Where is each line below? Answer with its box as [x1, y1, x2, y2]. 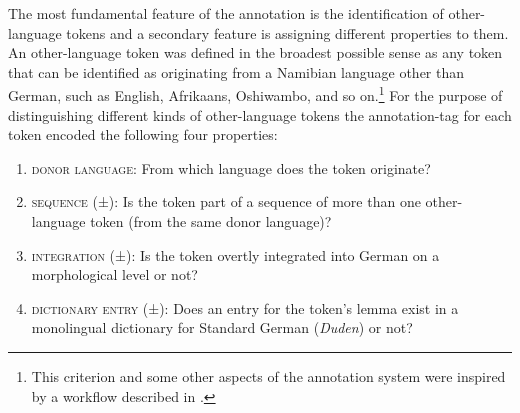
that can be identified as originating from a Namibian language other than [8, 61, 465, 82]
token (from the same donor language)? [90, 211, 332, 231]
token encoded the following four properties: [8, 124, 278, 145]
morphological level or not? [31, 264, 198, 285]
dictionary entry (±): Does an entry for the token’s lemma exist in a [31, 297, 459, 318]
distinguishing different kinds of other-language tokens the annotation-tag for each [8, 104, 512, 125]
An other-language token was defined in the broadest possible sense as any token [8, 42, 503, 63]
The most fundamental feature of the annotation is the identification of [8, 3, 444, 23]
